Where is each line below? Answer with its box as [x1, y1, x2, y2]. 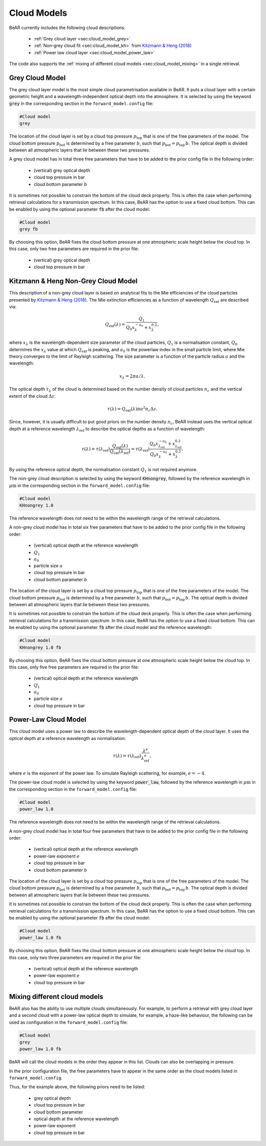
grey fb [19, 226, 38, 232]
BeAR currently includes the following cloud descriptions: [9, 25, 126, 31]
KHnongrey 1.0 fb [19, 644, 62, 650]
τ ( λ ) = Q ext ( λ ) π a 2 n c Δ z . [107, 405, 158, 413]
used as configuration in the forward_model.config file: [9, 1019, 128, 1025]
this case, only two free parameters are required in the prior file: [9, 246, 139, 252]
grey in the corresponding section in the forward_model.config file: [9, 100, 154, 106]
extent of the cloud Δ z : [9, 393, 56, 399]
